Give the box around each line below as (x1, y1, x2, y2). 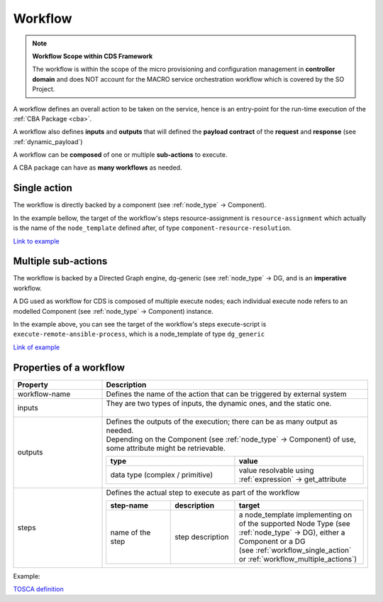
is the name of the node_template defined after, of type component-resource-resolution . (13, 224, 292, 232)
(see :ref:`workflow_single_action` (238, 545, 352, 555)
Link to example (13, 236, 60, 245)
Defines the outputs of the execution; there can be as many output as (106, 416, 338, 426)
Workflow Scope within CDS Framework (32, 52, 153, 60)
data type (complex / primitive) (110, 469, 213, 479)
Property (17, 380, 49, 390)
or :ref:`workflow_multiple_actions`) (238, 554, 357, 564)
